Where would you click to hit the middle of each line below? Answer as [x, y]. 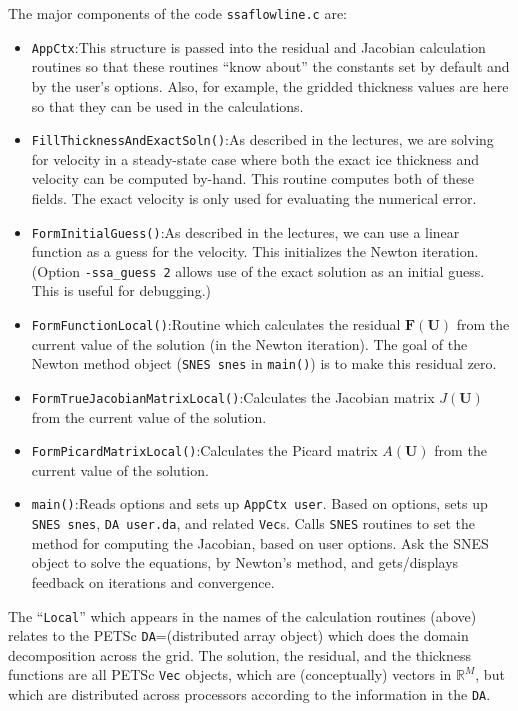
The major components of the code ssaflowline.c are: [177, 13]
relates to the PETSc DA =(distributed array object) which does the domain [238, 635]
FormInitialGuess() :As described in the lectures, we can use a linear [245, 231]
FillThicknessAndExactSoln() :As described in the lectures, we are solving [262, 139]
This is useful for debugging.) [121, 290]
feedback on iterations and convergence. [153, 581]
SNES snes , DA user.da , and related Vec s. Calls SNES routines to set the [253, 523]
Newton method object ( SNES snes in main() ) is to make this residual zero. [264, 363]
